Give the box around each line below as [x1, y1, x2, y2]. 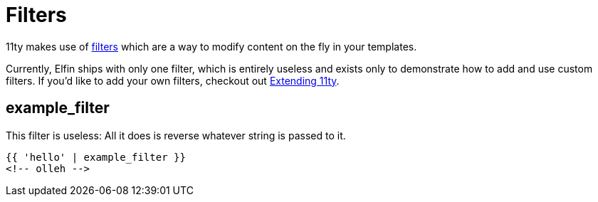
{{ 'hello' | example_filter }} [6, 151, 186, 163]
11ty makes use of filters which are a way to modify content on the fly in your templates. [6, 40, 417, 53]
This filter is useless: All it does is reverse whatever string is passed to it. [6, 129, 346, 142]
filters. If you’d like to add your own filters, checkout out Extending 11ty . [6, 74, 340, 87]
